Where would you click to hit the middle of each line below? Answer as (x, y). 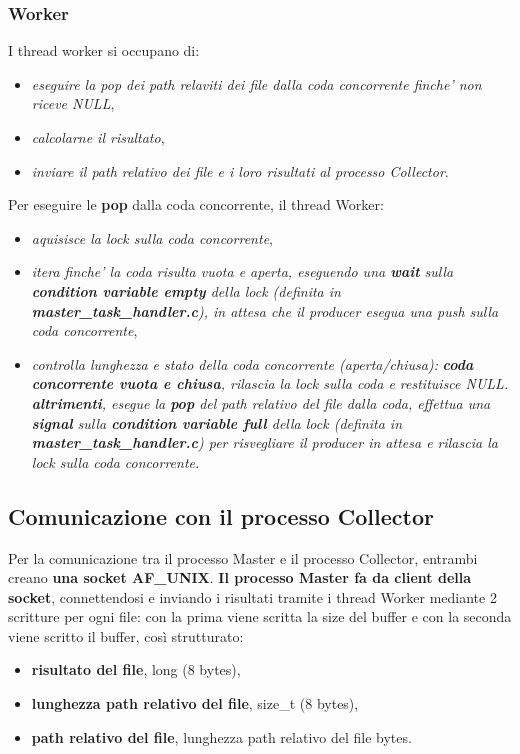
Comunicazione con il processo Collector (221, 515)
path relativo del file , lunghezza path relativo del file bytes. (221, 736)
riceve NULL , (73, 103)
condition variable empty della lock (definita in (186, 290)
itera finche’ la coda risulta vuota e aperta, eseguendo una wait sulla (242, 271)
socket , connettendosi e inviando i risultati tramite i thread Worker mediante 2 (252, 596)
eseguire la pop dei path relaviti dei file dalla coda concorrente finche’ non (256, 83)
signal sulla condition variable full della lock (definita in (217, 422)
